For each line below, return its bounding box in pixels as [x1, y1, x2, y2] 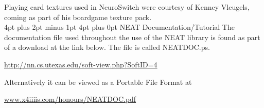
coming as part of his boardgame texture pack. [4, 11, 152, 22]
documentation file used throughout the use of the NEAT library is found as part [4, 31, 260, 42]
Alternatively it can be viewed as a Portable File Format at [4, 76, 192, 87]
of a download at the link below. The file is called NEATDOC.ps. [4, 42, 210, 52]
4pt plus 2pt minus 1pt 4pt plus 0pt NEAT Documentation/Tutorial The [4, 22, 235, 32]
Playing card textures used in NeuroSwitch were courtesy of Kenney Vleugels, [4, 2, 250, 12]
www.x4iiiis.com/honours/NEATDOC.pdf [4, 94, 136, 104]
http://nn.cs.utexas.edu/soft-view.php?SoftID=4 [4, 59, 157, 69]
